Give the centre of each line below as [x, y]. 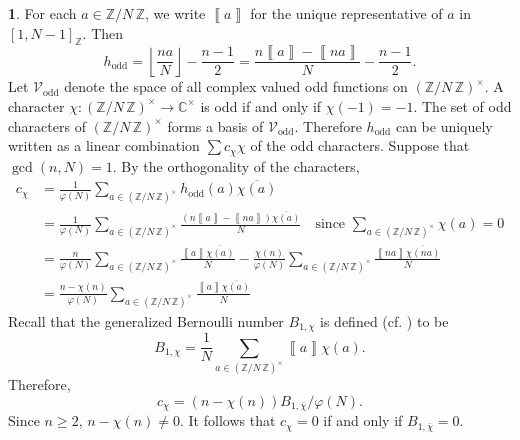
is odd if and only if [261, 105]
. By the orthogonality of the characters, [236, 165]
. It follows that [228, 420]
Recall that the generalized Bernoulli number [146, 320]
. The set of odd [462, 105]
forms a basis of [215, 125]
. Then [103, 32]
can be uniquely [444, 125]
